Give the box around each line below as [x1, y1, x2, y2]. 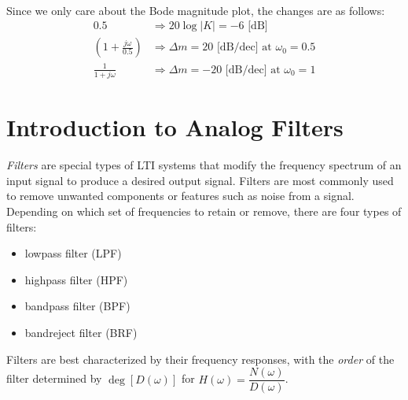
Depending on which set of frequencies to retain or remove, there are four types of [6, 202, 402, 219]
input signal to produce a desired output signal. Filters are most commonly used [6, 172, 394, 188]
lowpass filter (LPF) [24, 245, 122, 261]
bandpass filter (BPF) [24, 298, 130, 314]
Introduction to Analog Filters [6, 111, 344, 143]
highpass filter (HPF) [24, 271, 128, 287]
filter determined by [6, 370, 102, 387]
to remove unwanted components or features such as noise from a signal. [6, 187, 355, 204]
